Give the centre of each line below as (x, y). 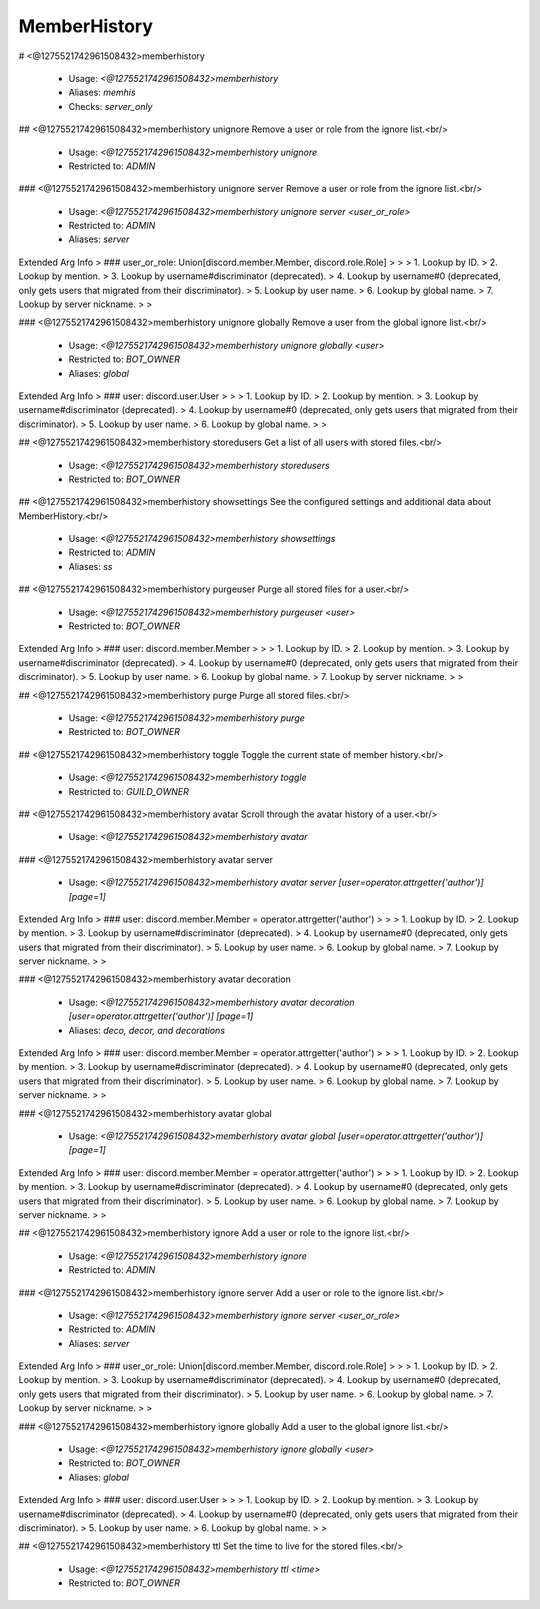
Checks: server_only (110, 106)
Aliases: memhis (102, 92)
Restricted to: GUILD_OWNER (129, 791)
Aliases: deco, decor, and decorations (146, 1030)
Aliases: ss (90, 566)
